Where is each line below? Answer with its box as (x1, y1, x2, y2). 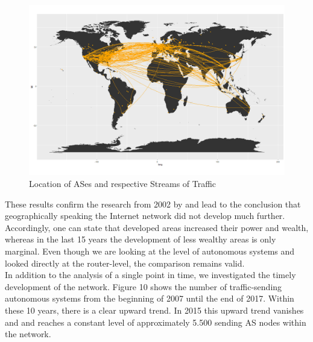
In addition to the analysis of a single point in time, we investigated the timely (5, 268, 296, 281)
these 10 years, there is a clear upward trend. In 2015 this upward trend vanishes (5, 303, 304, 316)
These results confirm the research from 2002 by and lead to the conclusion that (5, 197, 301, 210)
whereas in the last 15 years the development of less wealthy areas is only (5, 233, 276, 245)
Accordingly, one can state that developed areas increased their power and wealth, (5, 221, 309, 233)
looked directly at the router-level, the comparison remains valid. (5, 256, 245, 269)
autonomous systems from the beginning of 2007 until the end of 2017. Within (5, 292, 294, 305)
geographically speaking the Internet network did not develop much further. (5, 209, 285, 222)
